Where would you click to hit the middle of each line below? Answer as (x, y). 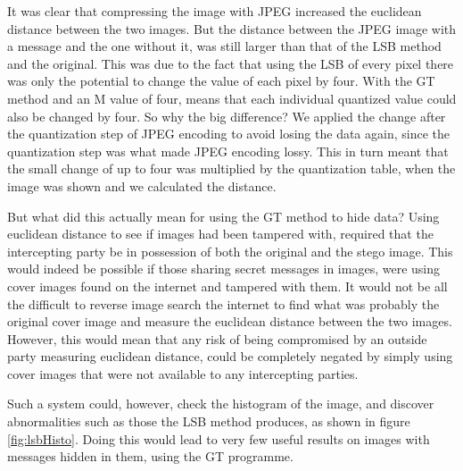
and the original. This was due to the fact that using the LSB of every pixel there (231, 63)
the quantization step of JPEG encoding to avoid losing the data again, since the (228, 134)
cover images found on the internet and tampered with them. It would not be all (227, 286)
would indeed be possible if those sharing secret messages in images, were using (223, 269)
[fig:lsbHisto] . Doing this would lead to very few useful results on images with (219, 438)
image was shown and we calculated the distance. (142, 185)
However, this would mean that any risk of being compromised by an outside (217, 338)
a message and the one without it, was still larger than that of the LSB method (224, 46)
